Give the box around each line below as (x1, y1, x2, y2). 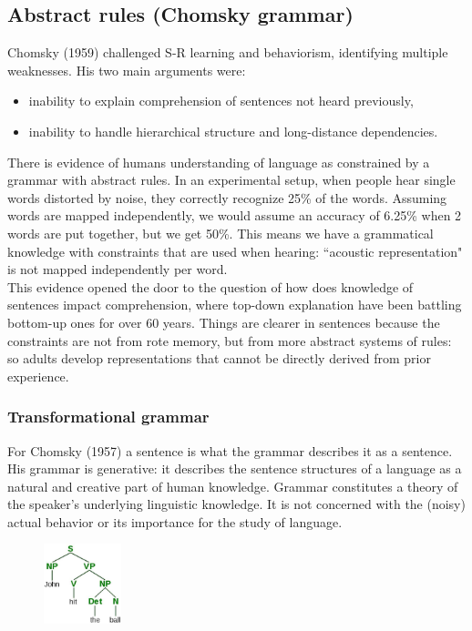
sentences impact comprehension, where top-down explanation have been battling (7, 295, 462, 314)
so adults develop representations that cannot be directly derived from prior (7, 349, 431, 368)
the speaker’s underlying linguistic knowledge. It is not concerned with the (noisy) (7, 494, 466, 514)
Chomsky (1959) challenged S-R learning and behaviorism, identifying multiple (7, 43, 448, 62)
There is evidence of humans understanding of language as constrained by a (7, 152, 430, 171)
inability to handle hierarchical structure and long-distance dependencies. (28, 121, 438, 140)
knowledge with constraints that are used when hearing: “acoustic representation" (7, 241, 463, 260)
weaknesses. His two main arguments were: (7, 60, 246, 79)
